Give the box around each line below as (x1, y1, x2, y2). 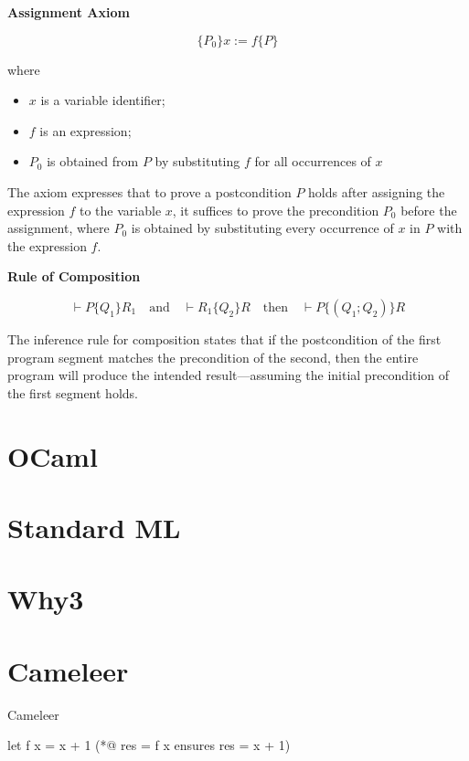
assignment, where (7, 218, 110, 238)
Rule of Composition (7, 267, 141, 286)
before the (400, 200, 457, 219)
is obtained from (47, 152, 139, 171)
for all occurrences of (254, 152, 371, 171)
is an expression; (39, 121, 132, 140)
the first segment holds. (7, 383, 138, 402)
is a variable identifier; (40, 90, 165, 110)
